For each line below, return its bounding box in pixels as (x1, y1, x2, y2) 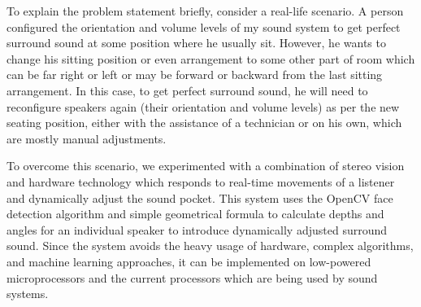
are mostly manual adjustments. (7, 129, 167, 147)
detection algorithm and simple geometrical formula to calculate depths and (7, 205, 384, 222)
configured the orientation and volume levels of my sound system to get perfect (7, 18, 401, 35)
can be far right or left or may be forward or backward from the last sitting (7, 66, 383, 83)
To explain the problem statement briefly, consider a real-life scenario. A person (7, 2, 404, 19)
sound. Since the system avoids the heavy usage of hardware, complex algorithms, (7, 237, 414, 254)
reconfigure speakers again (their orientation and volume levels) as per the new (7, 98, 400, 115)
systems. (7, 285, 49, 302)
